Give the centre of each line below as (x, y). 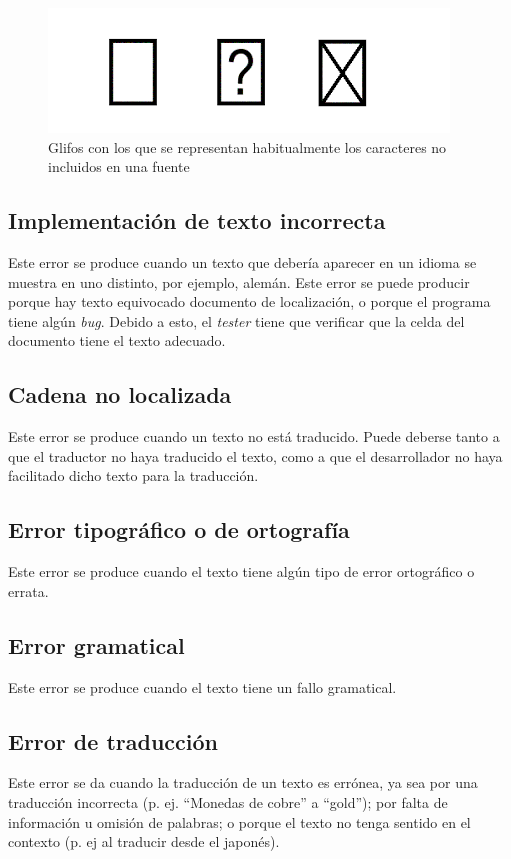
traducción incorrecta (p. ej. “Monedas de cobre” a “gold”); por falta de (228, 801)
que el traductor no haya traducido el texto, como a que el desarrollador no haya (255, 455)
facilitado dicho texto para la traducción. (133, 475)
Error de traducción (113, 740)
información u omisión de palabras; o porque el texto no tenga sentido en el (239, 821)
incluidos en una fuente (119, 166)
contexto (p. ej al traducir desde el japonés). (144, 841)
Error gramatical (96, 644)
